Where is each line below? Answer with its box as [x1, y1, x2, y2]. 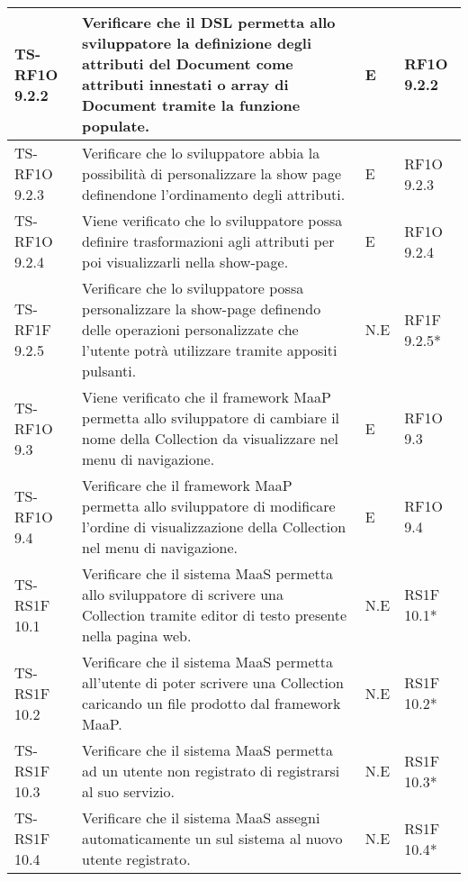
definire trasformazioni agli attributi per [82, 231, 335, 251]
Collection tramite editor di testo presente [82, 604, 347, 625]
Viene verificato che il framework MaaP [82, 386, 331, 407]
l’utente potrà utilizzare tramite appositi [82, 340, 337, 360]
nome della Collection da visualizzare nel [82, 428, 339, 449]
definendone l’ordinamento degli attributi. [82, 184, 346, 204]
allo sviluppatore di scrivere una [82, 584, 283, 604]
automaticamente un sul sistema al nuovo [82, 828, 343, 849]
